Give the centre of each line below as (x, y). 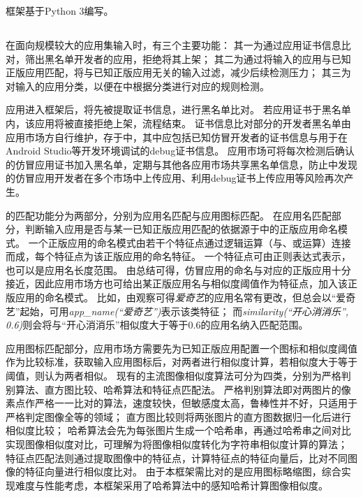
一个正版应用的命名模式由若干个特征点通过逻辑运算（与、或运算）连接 (190, 242)
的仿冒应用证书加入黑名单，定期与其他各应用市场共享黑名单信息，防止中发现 (181, 164)
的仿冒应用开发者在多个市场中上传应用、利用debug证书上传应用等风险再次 (175, 178)
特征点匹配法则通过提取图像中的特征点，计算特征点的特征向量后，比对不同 (177, 458)
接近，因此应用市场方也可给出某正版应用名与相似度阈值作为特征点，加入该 (177, 283)
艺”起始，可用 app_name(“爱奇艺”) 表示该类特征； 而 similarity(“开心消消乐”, (177, 311)
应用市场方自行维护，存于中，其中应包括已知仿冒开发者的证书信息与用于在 (177, 137)
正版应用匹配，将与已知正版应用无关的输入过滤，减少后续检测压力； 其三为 (178, 72)
